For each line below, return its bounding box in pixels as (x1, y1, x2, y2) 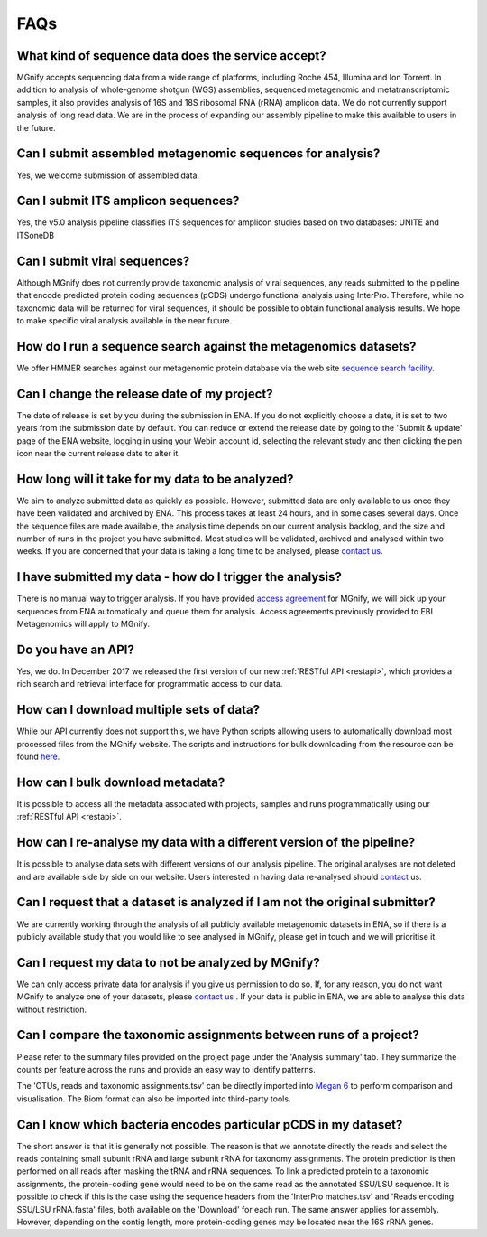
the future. (16, 122, 56, 133)
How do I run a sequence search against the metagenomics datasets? (16, 339, 417, 354)
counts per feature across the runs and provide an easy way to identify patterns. (16, 1064, 316, 1074)
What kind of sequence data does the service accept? (16, 48, 326, 63)
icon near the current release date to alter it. (16, 447, 180, 458)
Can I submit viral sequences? (16, 253, 190, 268)
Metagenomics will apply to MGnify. (16, 619, 151, 630)
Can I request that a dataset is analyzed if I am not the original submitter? (16, 895, 436, 910)
